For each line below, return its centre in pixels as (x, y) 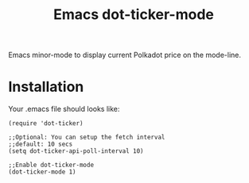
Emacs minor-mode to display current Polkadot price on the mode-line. (124, 55)
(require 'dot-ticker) (46, 124)
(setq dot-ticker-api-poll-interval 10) (76, 151)
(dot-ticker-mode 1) (43, 172)
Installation (46, 87)
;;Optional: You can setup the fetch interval (87, 137)
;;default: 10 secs (41, 144)
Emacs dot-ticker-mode (134, 15)
